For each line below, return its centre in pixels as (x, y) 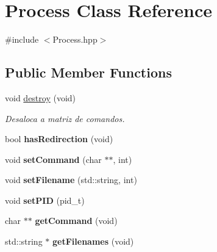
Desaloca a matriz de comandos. (65, 118)
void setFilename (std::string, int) (71, 180)
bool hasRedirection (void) (59, 139)
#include (22, 39)
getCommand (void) (76, 221)
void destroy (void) (41, 97)
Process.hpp (75, 39)
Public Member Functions (88, 72)
